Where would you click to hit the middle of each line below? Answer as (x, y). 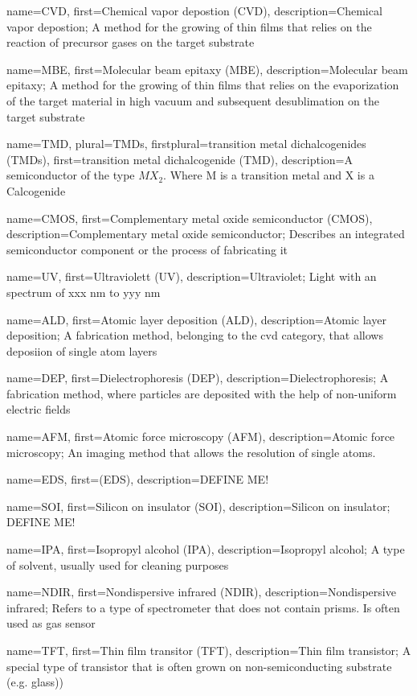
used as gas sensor (51, 623)
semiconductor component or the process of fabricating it (147, 249)
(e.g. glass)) (35, 682)
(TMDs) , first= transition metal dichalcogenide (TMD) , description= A (180, 159)
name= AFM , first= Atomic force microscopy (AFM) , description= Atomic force (201, 437)
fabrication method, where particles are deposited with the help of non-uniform (202, 393)
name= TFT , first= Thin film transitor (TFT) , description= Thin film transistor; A (209, 650)
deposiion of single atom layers (82, 350)
